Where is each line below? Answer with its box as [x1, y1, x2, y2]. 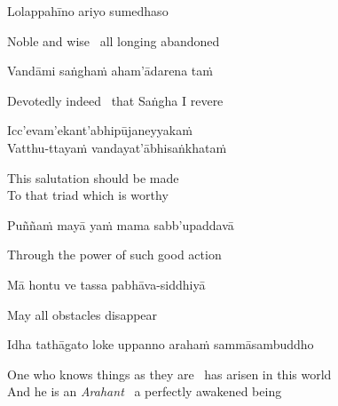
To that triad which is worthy [7, 186, 169, 204]
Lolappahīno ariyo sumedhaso [7, 2, 169, 20]
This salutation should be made [7, 168, 179, 187]
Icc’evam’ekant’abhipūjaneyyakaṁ [7, 121, 193, 139]
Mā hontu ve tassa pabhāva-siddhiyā [7, 275, 206, 293]
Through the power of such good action [7, 245, 222, 264]
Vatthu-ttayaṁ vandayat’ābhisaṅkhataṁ [7, 138, 227, 156]
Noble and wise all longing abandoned [7, 31, 220, 50]
